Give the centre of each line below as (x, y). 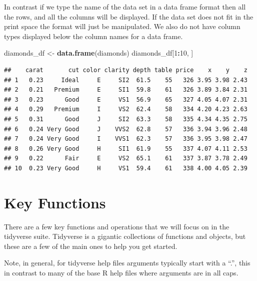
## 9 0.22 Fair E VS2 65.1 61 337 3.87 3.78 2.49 (126, 159)
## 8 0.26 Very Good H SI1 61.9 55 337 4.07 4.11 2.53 (126, 149)
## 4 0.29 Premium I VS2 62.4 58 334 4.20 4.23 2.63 (126, 109)
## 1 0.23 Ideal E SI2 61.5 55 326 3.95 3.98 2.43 (126, 80)
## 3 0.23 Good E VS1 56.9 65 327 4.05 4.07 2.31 (126, 99)
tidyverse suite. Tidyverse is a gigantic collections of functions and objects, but (125, 236)
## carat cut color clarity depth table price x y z (126, 70)
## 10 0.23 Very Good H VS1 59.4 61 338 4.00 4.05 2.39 (126, 168)
